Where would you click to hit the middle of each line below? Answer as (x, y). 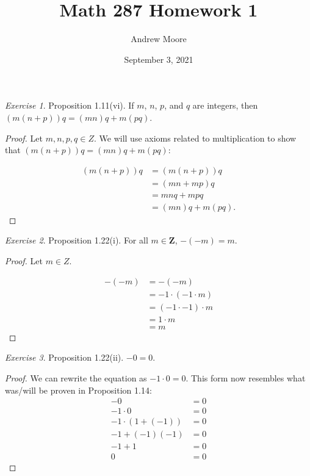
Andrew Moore (159, 39)
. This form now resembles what (246, 377)
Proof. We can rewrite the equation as (76, 377)
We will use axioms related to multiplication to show (198, 138)
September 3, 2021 (159, 59)
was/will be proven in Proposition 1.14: (78, 390)
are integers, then (225, 105)
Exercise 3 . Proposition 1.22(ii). (64, 357)
